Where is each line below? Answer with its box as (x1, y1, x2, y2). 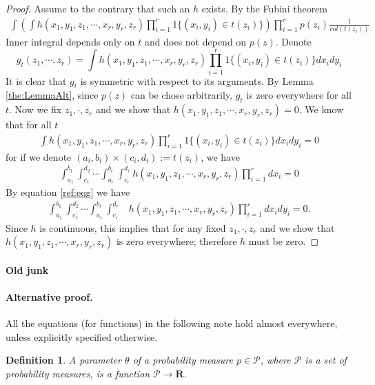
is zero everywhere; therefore (116, 234, 237, 248)
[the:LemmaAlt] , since (6, 88, 99, 102)
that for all (6, 117, 52, 132)
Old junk (6, 262, 49, 277)
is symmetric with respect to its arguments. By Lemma (80, 73, 314, 88)
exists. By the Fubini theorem (201, 1, 327, 15)
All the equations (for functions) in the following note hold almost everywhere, (6, 316, 338, 330)
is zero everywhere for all (246, 88, 352, 102)
